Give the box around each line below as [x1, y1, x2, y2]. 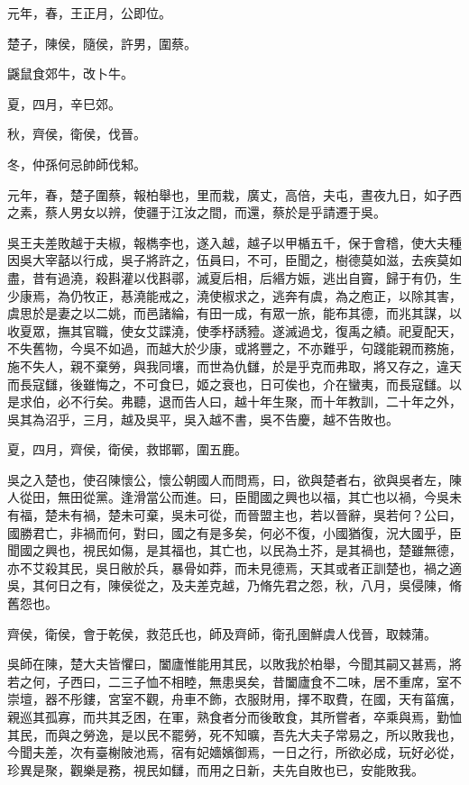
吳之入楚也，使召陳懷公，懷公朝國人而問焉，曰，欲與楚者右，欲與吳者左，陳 [7, 470, 462, 488]
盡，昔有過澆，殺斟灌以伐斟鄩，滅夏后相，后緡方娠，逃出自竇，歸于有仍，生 [7, 268, 462, 287]
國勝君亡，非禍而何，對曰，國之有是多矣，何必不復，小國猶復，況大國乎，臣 [7, 523, 462, 542]
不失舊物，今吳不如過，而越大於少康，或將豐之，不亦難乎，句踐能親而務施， [7, 339, 462, 358]
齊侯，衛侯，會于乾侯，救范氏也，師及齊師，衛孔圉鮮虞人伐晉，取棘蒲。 [7, 624, 437, 643]
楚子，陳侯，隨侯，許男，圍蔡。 [7, 33, 197, 52]
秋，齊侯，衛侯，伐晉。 [7, 124, 146, 143]
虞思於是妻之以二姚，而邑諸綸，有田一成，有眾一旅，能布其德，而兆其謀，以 [7, 304, 462, 323]
